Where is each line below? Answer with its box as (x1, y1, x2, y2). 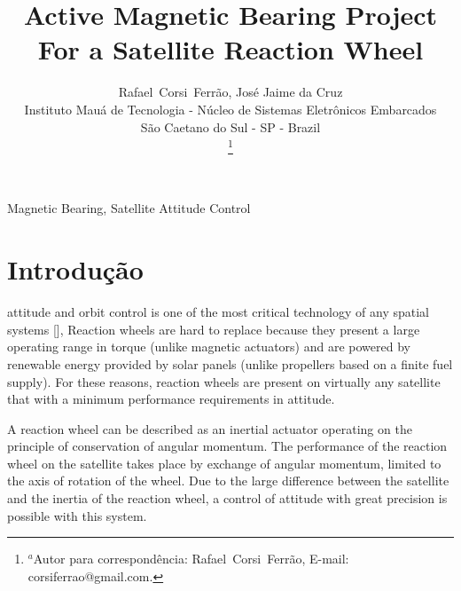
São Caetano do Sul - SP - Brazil (140, 117, 321, 136)
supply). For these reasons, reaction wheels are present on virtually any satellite (7, 372, 441, 390)
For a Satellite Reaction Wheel (37, 31, 424, 67)
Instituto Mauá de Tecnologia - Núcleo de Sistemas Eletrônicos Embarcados (24, 99, 437, 118)
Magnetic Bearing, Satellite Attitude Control (7, 199, 251, 217)
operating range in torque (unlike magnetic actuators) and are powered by (7, 337, 410, 356)
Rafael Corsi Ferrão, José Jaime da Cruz (118, 83, 343, 101)
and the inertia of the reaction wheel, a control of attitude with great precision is (7, 489, 448, 508)
